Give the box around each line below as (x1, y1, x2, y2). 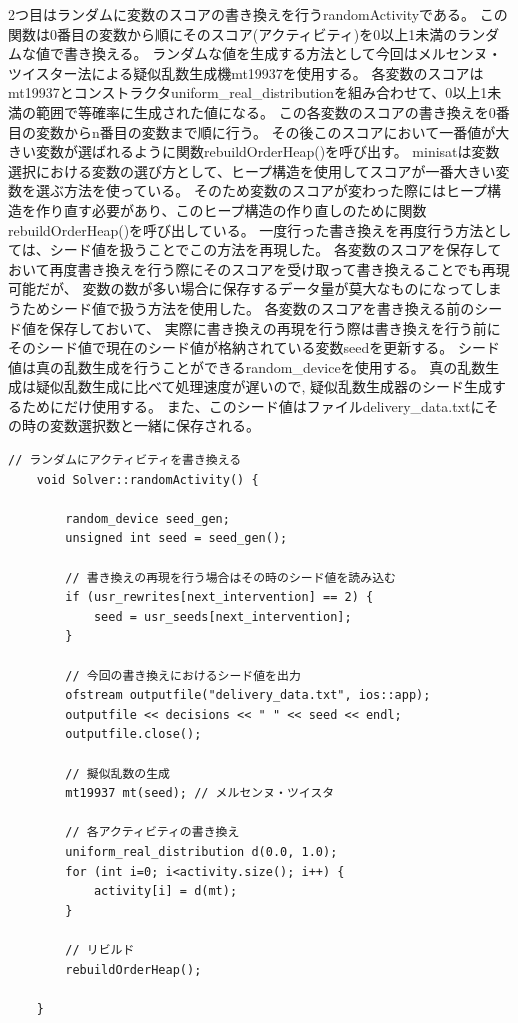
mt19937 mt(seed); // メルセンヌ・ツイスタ (65, 786, 335, 801)
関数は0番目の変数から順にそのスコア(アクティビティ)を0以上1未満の (8, 23, 458, 44)
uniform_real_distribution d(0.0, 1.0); (65, 844, 338, 859)
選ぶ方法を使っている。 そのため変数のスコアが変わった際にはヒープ (35, 180, 488, 201)
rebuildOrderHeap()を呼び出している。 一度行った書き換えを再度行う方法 (8, 219, 484, 240)
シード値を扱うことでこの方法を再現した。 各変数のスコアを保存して (49, 239, 502, 260)
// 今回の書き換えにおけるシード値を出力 (65, 668, 301, 683)
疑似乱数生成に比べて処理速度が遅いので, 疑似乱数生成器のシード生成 (35, 376, 492, 397)
